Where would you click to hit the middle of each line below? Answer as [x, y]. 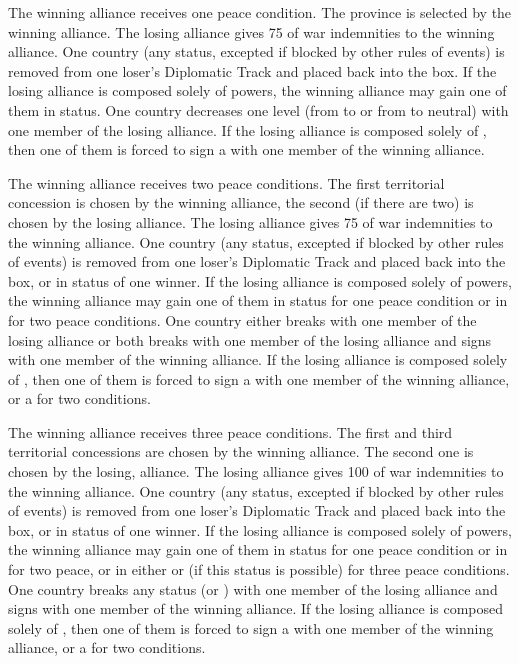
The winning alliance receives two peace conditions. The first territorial [226, 182]
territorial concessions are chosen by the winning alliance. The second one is [241, 451]
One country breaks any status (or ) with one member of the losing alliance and [253, 588]
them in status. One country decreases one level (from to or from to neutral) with [258, 109]
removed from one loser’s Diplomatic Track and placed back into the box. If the [252, 70]
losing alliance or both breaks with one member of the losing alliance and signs [250, 339]
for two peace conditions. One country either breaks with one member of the [242, 319]
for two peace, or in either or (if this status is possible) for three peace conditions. [259, 569]
